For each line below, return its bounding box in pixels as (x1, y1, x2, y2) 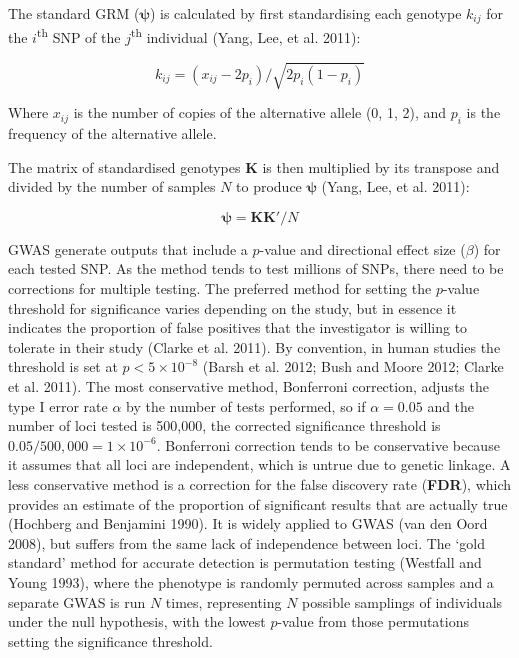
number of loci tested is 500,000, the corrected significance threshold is (8, 415, 441, 436)
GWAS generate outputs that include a (8, 238, 248, 259)
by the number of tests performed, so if (126, 395, 366, 416)
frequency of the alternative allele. (8, 123, 217, 144)
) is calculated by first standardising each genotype (149, 3, 462, 23)
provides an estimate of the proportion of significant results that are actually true (8, 493, 508, 514)
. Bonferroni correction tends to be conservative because (156, 434, 500, 455)
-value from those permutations (277, 611, 469, 632)
